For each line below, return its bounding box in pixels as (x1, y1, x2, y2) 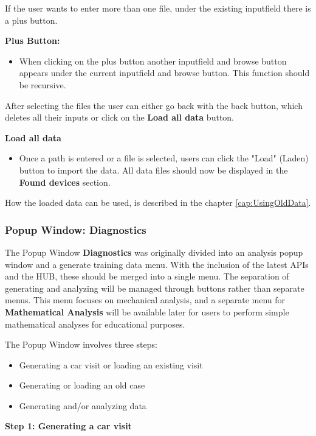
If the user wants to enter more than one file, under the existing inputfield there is (5, 2, 311, 14)
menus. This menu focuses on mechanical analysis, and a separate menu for (5, 294, 286, 306)
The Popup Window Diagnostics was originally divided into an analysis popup (5, 245, 303, 258)
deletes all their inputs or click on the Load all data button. (5, 111, 235, 124)
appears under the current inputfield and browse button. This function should (19, 66, 310, 79)
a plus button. (5, 13, 58, 26)
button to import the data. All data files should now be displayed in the (19, 163, 288, 176)
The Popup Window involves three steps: (5, 338, 157, 351)
